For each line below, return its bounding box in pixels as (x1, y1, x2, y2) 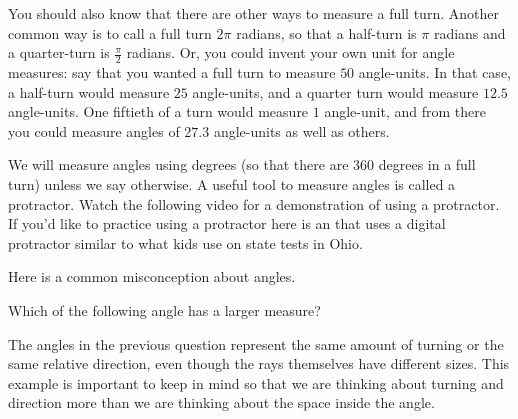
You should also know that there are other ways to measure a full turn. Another (8, 3, 499, 23)
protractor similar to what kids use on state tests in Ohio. (8, 232, 363, 253)
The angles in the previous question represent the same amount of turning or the (8, 333, 504, 354)
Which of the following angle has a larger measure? (8, 299, 321, 320)
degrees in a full (378, 154, 476, 175)
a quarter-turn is (8, 42, 110, 63)
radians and (433, 22, 506, 43)
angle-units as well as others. (213, 120, 390, 141)
